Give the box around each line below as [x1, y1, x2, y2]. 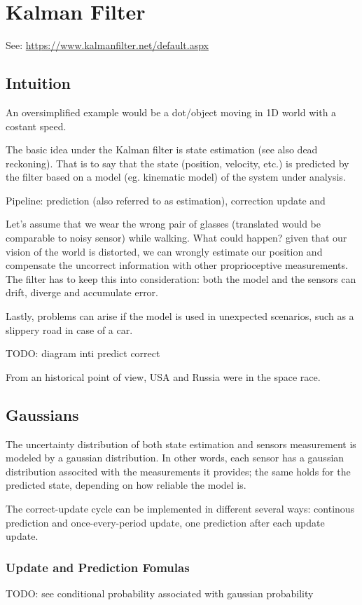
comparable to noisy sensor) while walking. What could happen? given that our [6, 230, 347, 245]
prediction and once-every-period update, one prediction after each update [6, 515, 325, 529]
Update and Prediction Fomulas [6, 558, 190, 576]
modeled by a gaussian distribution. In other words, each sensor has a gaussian [6, 450, 344, 465]
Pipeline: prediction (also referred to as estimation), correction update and [6, 193, 326, 207]
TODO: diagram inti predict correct [6, 346, 160, 361]
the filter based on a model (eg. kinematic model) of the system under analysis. [6, 169, 346, 184]
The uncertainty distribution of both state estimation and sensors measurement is [6, 436, 356, 451]
